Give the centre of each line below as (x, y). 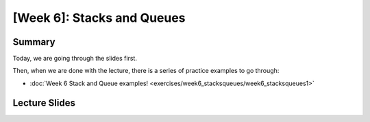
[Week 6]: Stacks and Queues (99, 18)
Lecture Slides (44, 103)
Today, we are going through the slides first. (75, 59)
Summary (34, 42)
